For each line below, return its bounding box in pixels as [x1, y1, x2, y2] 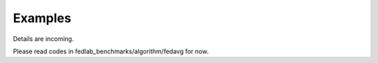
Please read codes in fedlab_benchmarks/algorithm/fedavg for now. [13, 47, 209, 55]
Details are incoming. [13, 35, 74, 43]
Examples [13, 10, 71, 26]
